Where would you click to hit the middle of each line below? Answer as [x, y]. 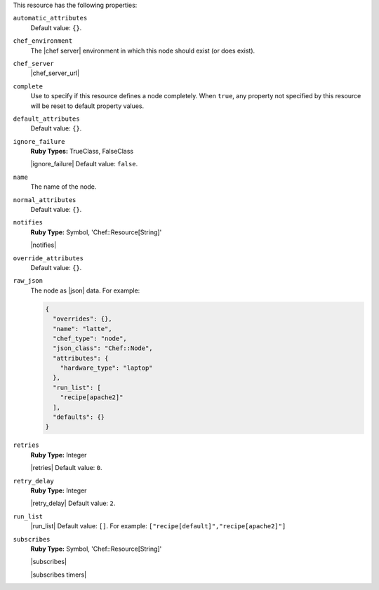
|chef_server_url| [55, 73]
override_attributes [48, 258]
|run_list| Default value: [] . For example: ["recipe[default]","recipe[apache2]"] [158, 526]
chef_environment [43, 41]
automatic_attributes [50, 18]
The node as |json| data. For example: [85, 290]
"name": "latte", [82, 329]
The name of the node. [64, 187]
